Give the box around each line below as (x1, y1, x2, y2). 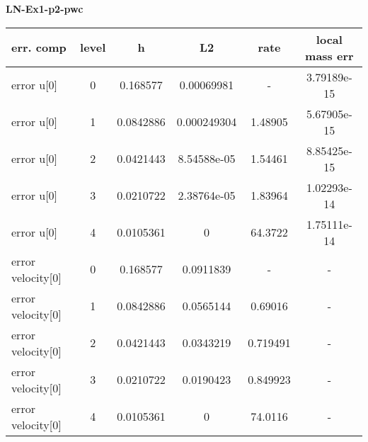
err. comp (11, 39, 67, 56)
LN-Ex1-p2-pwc (6, 1, 84, 16)
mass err (305, 47, 354, 64)
